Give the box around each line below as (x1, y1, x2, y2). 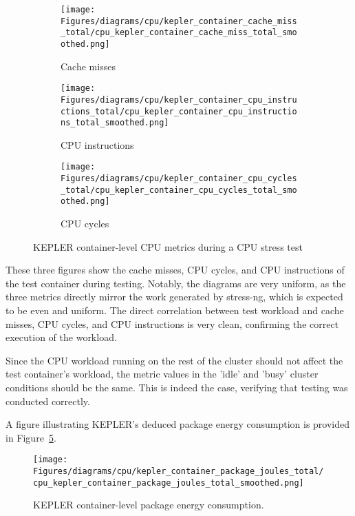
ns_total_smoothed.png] (61, 118, 169, 128)
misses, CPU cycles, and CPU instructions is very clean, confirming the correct (6, 316, 339, 331)
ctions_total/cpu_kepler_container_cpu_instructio (61, 106, 297, 116)
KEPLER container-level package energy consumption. (33, 497, 264, 512)
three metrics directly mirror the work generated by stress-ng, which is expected (6, 289, 343, 304)
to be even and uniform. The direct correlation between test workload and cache (6, 303, 344, 318)
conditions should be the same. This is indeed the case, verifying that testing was (6, 380, 348, 394)
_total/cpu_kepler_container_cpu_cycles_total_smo (61, 185, 297, 195)
